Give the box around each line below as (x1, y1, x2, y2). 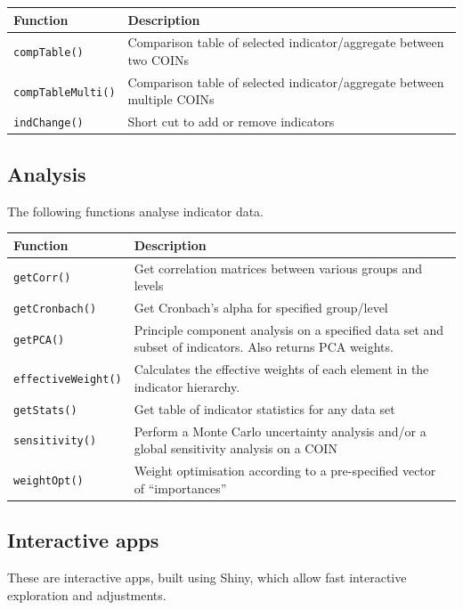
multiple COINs (127, 90, 215, 109)
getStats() (13, 403, 77, 417)
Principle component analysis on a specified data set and (134, 320, 444, 338)
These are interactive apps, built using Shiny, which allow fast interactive (7, 567, 407, 586)
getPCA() (13, 333, 65, 346)
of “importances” (134, 478, 227, 497)
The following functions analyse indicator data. (7, 201, 264, 220)
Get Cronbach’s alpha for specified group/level (134, 297, 388, 316)
